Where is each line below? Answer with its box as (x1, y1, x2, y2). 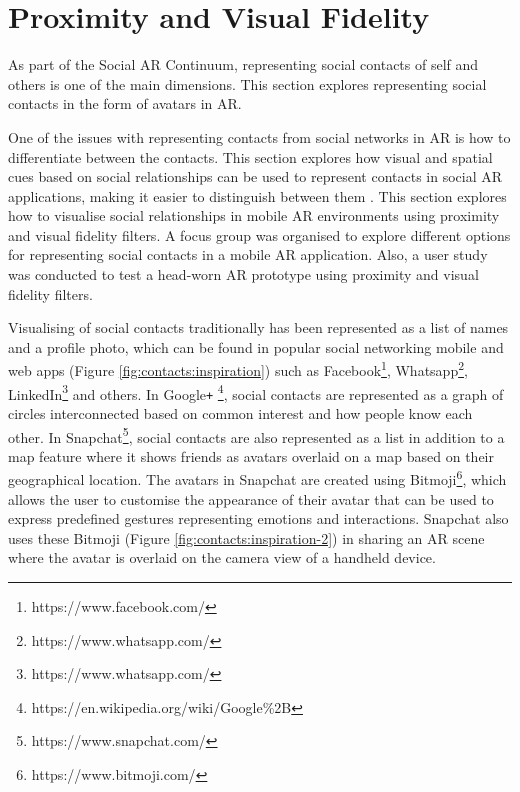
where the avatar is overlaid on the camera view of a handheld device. (8, 547, 436, 568)
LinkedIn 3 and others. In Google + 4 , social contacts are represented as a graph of (8, 380, 504, 404)
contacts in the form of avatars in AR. (8, 93, 242, 114)
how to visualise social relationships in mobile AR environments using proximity (8, 205, 500, 226)
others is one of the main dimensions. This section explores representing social (8, 73, 487, 94)
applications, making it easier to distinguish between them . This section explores (8, 185, 507, 206)
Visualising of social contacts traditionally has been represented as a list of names (8, 317, 509, 338)
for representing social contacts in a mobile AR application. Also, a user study (8, 244, 488, 265)
